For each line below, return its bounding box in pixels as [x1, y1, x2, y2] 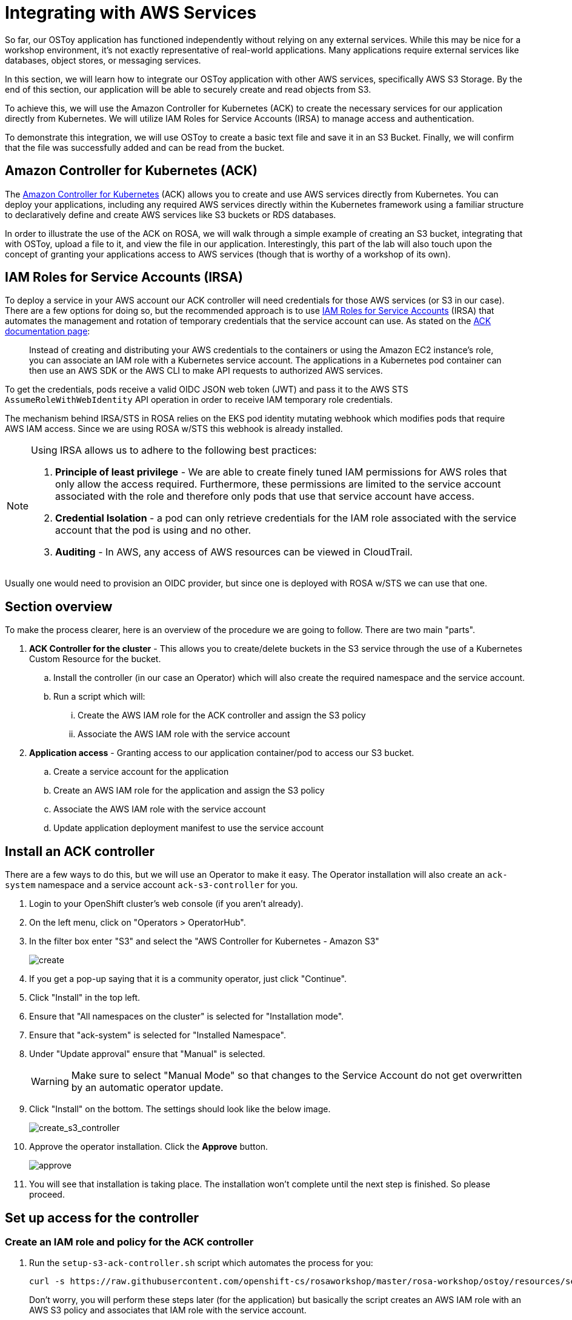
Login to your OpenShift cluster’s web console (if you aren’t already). [29, 898, 304, 909]
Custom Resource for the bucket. [29, 654, 161, 665]
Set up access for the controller [5, 1210, 199, 1225]
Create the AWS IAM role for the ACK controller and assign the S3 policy [78, 710, 366, 721]
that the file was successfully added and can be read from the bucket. [5, 142, 285, 153]
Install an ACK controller [5, 843, 155, 859]
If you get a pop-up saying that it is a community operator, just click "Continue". [29, 973, 347, 984]
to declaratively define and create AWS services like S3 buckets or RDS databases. [5, 209, 336, 220]
